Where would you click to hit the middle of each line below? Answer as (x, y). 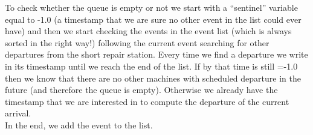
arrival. (18, 113)
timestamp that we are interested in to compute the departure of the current (147, 101)
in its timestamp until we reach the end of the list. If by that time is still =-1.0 (151, 66)
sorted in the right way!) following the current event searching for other (137, 42)
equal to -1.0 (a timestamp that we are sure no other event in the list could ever (153, 19)
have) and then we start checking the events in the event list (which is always (148, 31)
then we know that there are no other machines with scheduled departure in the (153, 78)
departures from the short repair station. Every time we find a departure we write (156, 54)
